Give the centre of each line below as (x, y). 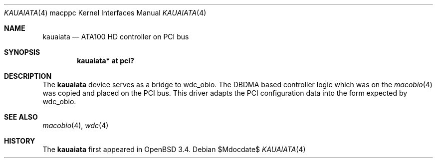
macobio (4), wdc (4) (76, 125)
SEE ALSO (21, 117)
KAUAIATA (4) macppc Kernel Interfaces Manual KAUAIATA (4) (105, 13)
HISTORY (20, 141)
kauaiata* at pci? (106, 61)
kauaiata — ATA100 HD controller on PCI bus (116, 37)
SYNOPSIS (22, 52)
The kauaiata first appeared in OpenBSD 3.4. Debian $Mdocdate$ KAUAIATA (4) (174, 149)
